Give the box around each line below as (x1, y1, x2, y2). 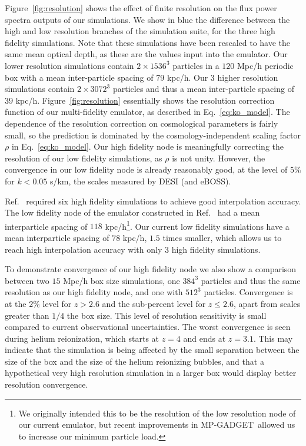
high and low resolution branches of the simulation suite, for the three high (5, 25, 275, 37)
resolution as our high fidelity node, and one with (5, 286, 183, 298)
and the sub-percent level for (102, 297, 206, 309)
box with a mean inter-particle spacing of (5, 71, 154, 83)
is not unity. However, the (172, 151, 265, 164)
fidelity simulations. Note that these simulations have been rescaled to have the (5, 36, 291, 48)
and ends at (183, 332, 226, 344)
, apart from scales (233, 297, 301, 309)
